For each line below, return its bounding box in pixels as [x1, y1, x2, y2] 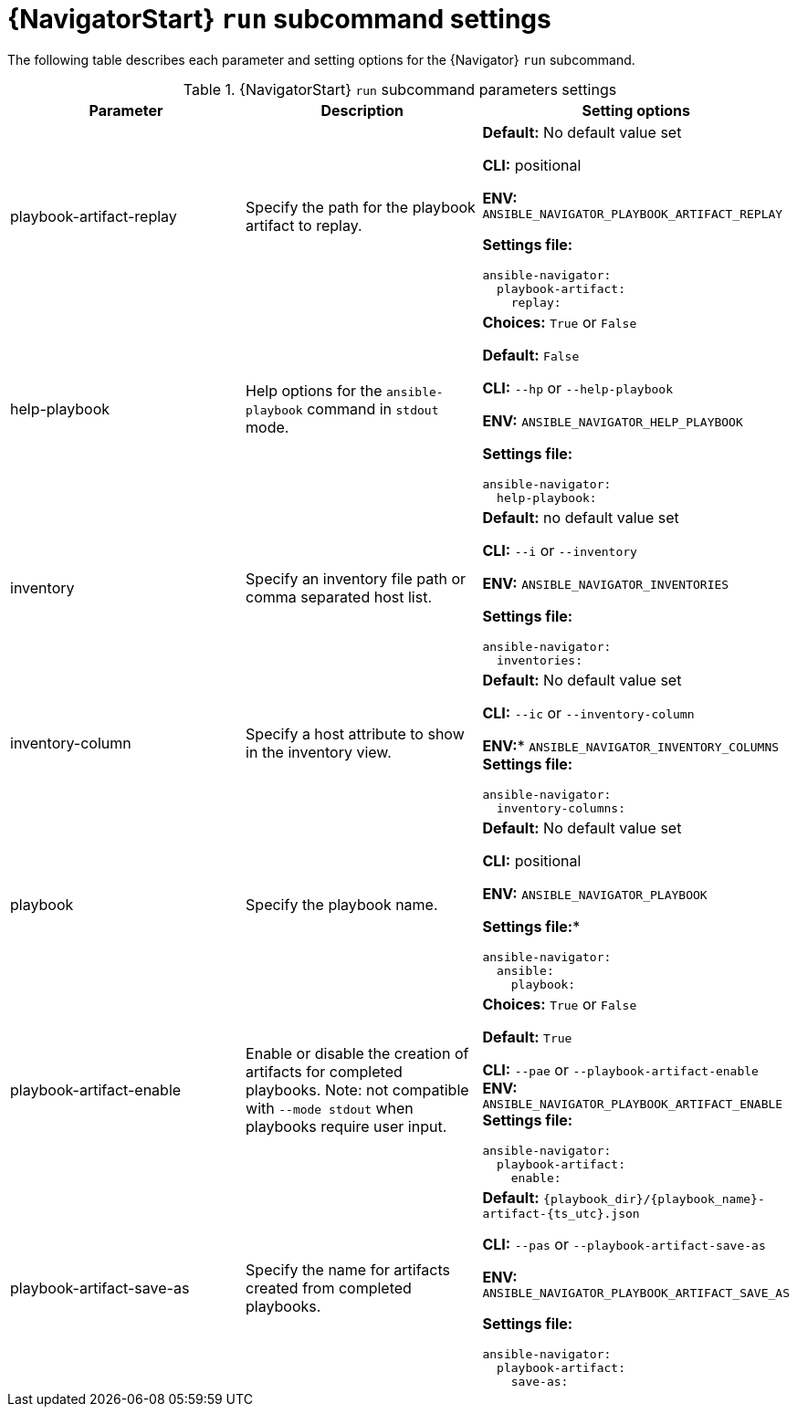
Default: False [482, 345, 580, 364]
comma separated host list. [246, 587, 433, 606]
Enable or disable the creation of [246, 1043, 469, 1063]
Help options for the [246, 381, 383, 400]
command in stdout [307, 399, 439, 418]
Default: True [482, 1027, 572, 1046]
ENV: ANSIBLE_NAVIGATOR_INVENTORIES [482, 573, 729, 592]
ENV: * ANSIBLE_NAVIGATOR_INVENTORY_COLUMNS [482, 736, 780, 755]
